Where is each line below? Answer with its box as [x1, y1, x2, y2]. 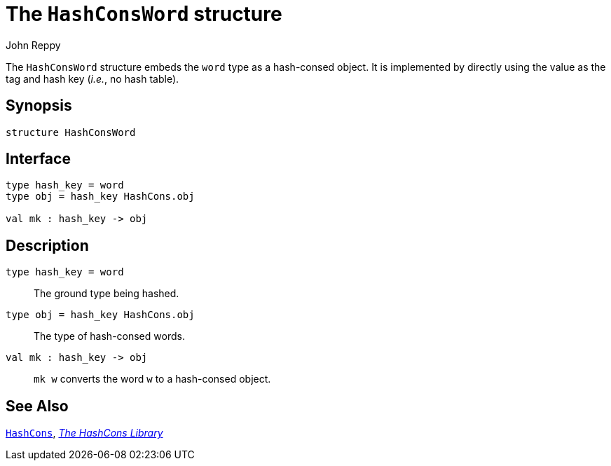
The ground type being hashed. [34, 287, 179, 300]
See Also [6, 397, 69, 415]
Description [6, 236, 89, 254]
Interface [6, 150, 71, 168]
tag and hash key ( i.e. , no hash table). [6, 72, 179, 85]
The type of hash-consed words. [34, 330, 185, 343]
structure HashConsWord [6, 126, 136, 138]
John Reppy [6, 39, 61, 51]
